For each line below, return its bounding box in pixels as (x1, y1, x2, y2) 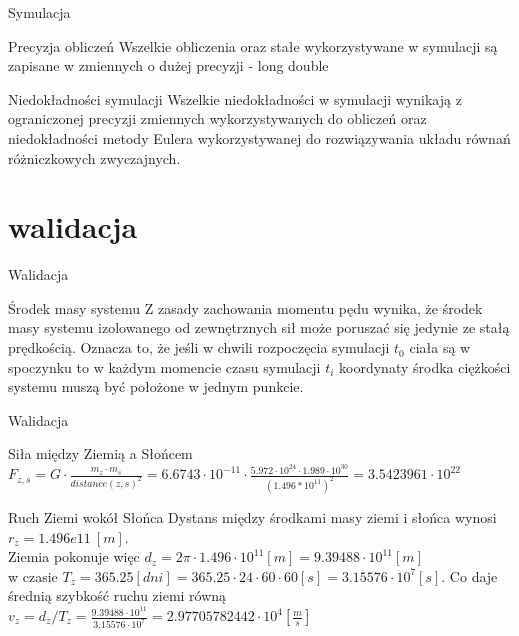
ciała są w (409, 337, 471, 358)
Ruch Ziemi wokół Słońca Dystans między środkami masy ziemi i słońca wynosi (8, 506, 497, 527)
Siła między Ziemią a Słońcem (8, 443, 193, 464)
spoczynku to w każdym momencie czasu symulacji (8, 356, 321, 377)
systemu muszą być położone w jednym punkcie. (8, 376, 304, 397)
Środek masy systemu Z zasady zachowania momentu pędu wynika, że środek (8, 297, 483, 318)
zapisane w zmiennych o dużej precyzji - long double (8, 55, 329, 76)
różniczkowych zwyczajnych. (8, 147, 181, 168)
